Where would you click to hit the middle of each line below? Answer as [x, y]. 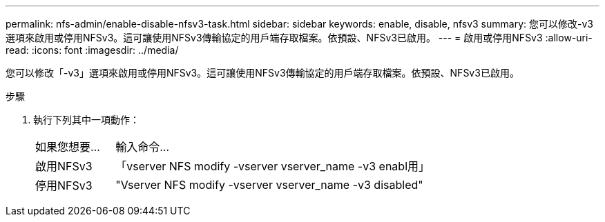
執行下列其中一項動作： [86, 120]
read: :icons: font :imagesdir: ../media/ [92, 50]
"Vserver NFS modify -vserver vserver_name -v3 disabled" [269, 185]
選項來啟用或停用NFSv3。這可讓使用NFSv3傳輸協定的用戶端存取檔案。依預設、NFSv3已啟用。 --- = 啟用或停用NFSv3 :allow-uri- [299, 38]
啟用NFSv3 [64, 166]
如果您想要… [68, 147]
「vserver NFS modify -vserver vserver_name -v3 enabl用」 [273, 166]
